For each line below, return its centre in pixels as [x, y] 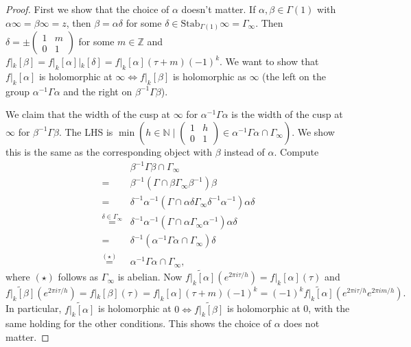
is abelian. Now [150, 277]
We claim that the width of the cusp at [88, 114]
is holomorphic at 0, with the [289, 308]
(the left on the [294, 76]
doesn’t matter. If [219, 9]
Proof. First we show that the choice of [87, 9]
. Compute [296, 151]
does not [302, 323]
